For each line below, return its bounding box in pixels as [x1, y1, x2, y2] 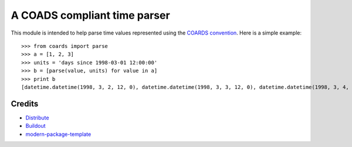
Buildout [25, 122, 46, 129]
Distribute [25, 114, 49, 121]
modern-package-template [25, 131, 92, 138]
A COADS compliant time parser [11, 9, 170, 22]
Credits [11, 98, 39, 108]
